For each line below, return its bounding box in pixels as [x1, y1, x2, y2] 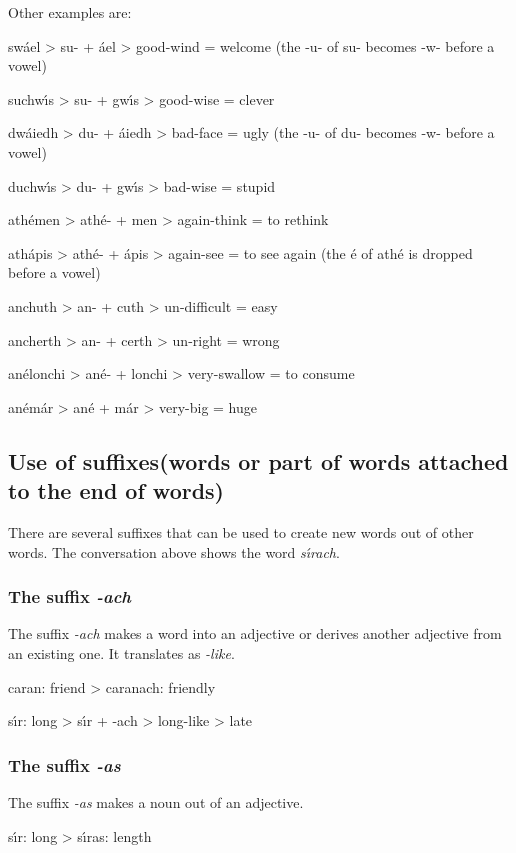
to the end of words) [8, 475, 225, 506]
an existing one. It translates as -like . [8, 642, 235, 663]
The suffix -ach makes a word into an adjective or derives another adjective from [8, 623, 502, 644]
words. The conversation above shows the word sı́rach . [8, 541, 340, 562]
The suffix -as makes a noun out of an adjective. [8, 791, 304, 812]
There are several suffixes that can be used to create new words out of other [8, 521, 474, 542]
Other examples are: [8, 2, 132, 22]
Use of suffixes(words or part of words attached [8, 445, 509, 476]
